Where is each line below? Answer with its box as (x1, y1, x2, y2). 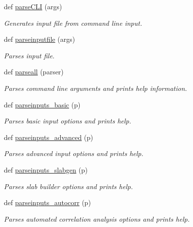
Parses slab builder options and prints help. (4, 181, 133, 191)
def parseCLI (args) (4, 1, 62, 11)
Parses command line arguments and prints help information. (4, 83, 187, 93)
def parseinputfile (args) (4, 34, 75, 44)
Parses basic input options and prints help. (4, 116, 131, 126)
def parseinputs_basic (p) (4, 99, 81, 109)
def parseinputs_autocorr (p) (4, 197, 91, 208)
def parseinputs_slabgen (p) (4, 164, 88, 175)
